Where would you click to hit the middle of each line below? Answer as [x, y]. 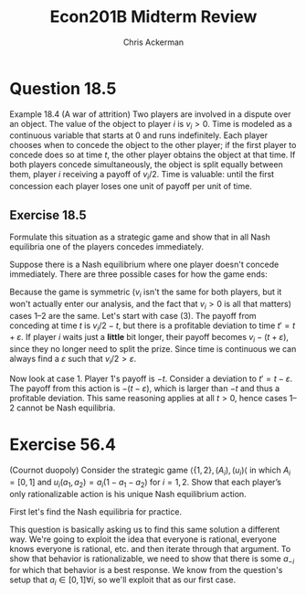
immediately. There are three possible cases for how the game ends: [138, 274]
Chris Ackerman [153, 42]
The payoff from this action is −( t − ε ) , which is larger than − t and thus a [145, 388]
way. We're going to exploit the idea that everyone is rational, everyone [143, 539]
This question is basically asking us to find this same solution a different [145, 529]
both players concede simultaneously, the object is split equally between [146, 165]
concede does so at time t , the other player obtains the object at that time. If [153, 155]
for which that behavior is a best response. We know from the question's [146, 570]
